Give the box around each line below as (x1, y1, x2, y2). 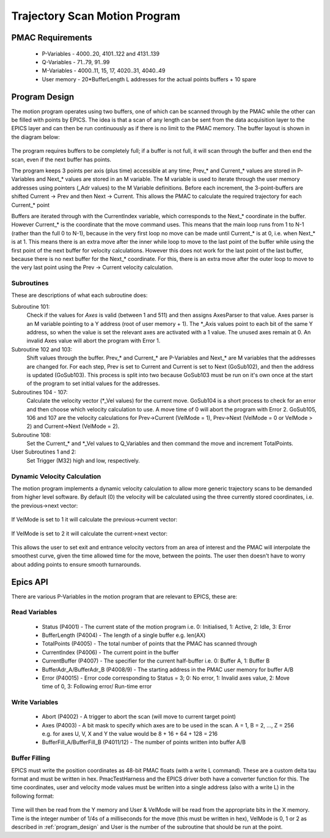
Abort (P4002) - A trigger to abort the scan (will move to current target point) (42, 713, 237, 721)
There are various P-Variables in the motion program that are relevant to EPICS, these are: (11, 593, 238, 600)
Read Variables (11, 608, 57, 617)
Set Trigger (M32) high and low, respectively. (26, 457, 141, 464)
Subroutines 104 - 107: (11, 388, 68, 395)
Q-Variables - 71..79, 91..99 (42, 58, 110, 65)
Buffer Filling (11, 754, 51, 762)
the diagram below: (11, 133, 61, 141)
